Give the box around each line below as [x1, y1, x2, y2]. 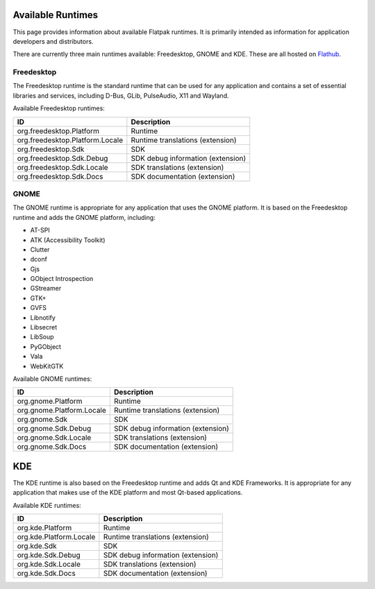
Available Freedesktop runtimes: [12, 104, 106, 112]
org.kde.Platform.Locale [17, 532, 96, 542]
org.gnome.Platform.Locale [17, 406, 107, 416]
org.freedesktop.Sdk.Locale [17, 162, 108, 172]
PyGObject [30, 342, 62, 350]
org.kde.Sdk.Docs [17, 569, 76, 579]
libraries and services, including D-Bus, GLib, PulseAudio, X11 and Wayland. [12, 91, 229, 100]
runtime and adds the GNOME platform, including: [12, 213, 156, 221]
